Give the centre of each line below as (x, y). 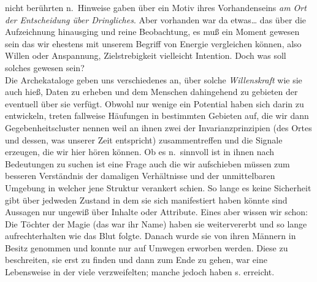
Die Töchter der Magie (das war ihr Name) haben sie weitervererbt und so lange (156, 223)
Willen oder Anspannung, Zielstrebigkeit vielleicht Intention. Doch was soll (146, 55)
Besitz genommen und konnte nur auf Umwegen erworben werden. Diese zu (147, 247)
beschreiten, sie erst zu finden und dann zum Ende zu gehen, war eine (136, 260)
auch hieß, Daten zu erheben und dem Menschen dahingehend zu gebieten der (151, 92)
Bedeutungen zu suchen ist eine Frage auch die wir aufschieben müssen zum (147, 163)
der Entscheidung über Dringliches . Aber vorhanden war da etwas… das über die (156, 19)
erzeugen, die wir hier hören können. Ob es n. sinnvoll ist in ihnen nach (140, 152)
